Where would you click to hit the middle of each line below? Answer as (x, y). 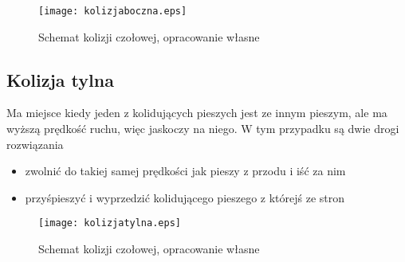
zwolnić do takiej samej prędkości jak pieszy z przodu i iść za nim (185, 171)
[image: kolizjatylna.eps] (110, 223)
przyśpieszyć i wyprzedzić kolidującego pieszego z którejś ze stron (185, 197)
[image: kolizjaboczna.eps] (113, 11)
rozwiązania (35, 144)
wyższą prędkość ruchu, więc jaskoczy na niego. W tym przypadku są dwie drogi (203, 129)
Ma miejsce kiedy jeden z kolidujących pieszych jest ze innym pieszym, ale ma (197, 113)
